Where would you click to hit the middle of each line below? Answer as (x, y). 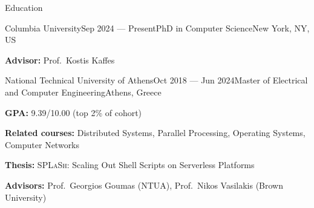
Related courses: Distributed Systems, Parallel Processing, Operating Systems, (155, 133)
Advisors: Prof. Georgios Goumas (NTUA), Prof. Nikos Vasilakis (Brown (144, 185)
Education (24, 7)
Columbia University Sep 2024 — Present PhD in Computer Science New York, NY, (157, 28)
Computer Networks (42, 144)
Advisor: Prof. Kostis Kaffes (60, 60)
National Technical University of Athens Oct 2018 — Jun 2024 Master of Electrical (156, 80)
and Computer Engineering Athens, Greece (83, 92)
